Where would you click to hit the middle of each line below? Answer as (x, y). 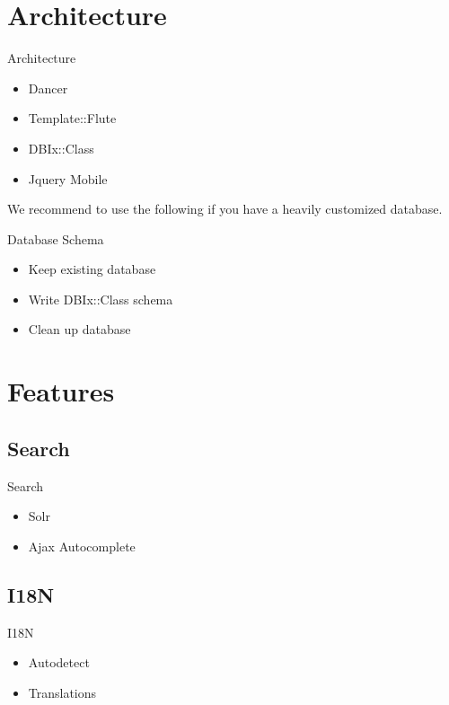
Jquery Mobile (68, 178)
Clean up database (79, 329)
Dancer (48, 88)
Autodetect (59, 662)
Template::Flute (72, 118)
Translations (62, 692)
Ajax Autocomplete (82, 546)
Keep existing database (92, 269)
